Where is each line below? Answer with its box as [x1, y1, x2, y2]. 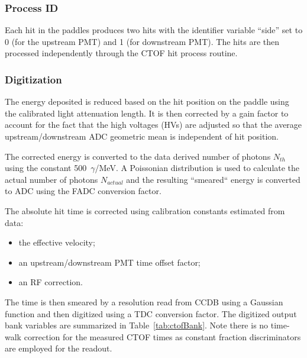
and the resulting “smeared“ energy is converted [126, 173, 300, 185]
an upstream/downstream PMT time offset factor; [18, 256, 201, 268]
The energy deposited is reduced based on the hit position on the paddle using [5, 95, 289, 108]
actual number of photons [5, 173, 98, 185]
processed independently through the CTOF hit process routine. [5, 47, 238, 59]
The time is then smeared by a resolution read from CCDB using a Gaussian [5, 295, 283, 308]
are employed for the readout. [5, 342, 112, 354]
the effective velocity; [18, 236, 95, 249]
